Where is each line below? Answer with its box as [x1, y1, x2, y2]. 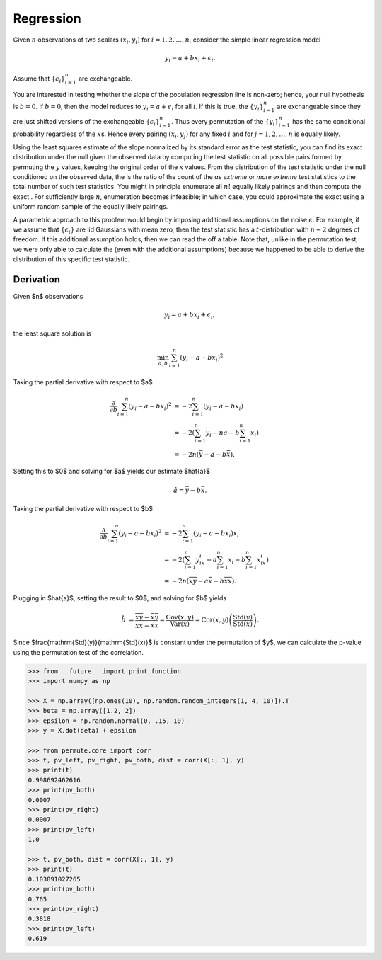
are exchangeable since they [277, 103, 361, 111]
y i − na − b [205, 428, 240, 438]
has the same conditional [292, 117, 366, 125]
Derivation [13, 273, 60, 285]
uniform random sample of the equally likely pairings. [13, 202, 168, 211]
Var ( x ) [170, 619, 190, 628]
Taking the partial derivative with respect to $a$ [13, 377, 153, 386]
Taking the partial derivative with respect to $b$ [13, 505, 154, 513]
